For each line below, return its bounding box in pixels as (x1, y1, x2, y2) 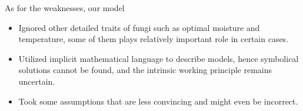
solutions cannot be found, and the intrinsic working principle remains (18, 64, 272, 76)
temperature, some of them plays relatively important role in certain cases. (18, 33, 289, 45)
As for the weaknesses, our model (5, 2, 125, 13)
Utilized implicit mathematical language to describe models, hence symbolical (18, 52, 299, 64)
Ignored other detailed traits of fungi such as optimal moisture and (18, 21, 260, 33)
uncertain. (18, 75, 55, 87)
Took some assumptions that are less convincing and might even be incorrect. (18, 95, 298, 107)
